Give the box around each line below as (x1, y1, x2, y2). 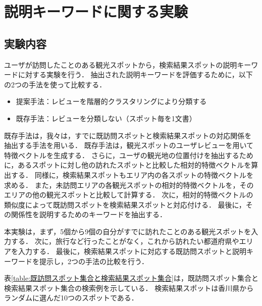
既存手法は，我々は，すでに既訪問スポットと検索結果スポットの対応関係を (4, 130, 252, 140)
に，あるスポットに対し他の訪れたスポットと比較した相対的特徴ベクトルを (4, 160, 251, 170)
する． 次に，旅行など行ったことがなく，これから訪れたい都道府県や (11, 236, 239, 246)
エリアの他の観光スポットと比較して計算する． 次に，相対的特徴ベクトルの (4, 189, 253, 200)
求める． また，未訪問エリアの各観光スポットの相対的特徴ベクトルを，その (4, 179, 254, 190)
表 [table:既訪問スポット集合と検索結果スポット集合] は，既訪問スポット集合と (4, 273, 259, 283)
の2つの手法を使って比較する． (4, 79, 107, 89)
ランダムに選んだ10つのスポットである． (4, 292, 138, 303)
